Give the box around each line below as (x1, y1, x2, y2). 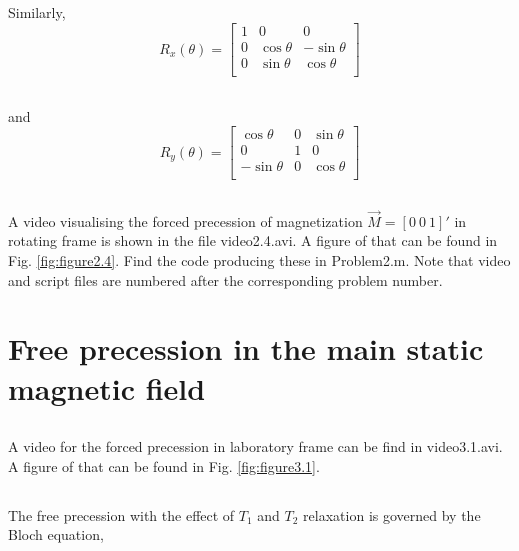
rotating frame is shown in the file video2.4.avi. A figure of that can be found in (8, 230, 498, 251)
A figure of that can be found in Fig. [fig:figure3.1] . (8, 455, 320, 476)
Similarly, (8, 2, 66, 23)
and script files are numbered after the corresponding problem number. (8, 269, 443, 290)
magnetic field (8, 367, 206, 408)
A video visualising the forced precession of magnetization (8, 210, 363, 231)
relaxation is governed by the (303, 504, 481, 525)
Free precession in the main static (8, 328, 484, 369)
